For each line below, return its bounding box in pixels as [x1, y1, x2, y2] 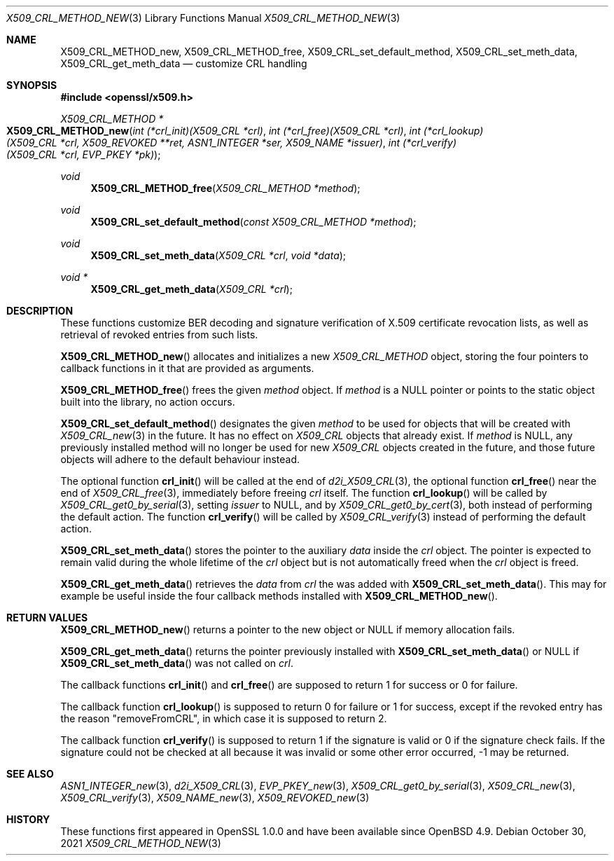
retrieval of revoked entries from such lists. [60, 329, 258, 340]
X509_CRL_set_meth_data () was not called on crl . [60, 657, 293, 669]
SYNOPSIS [6, 79, 57, 91]
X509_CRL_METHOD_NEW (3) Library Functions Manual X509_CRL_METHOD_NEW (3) [6, 12, 400, 24]
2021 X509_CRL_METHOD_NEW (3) [60, 837, 221, 849]
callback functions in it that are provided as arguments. [60, 362, 314, 374]
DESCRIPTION [6, 305, 74, 317]
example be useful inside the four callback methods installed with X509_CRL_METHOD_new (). [60, 590, 498, 602]
